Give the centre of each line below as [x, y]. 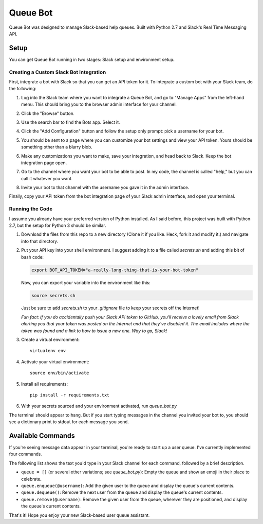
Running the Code [31, 209]
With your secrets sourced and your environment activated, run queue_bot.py [99, 406]
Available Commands [42, 436]
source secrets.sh [53, 295]
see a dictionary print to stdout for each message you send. [69, 422]
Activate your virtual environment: [55, 362]
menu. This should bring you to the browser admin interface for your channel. [99, 104]
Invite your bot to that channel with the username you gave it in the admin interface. [105, 187]
